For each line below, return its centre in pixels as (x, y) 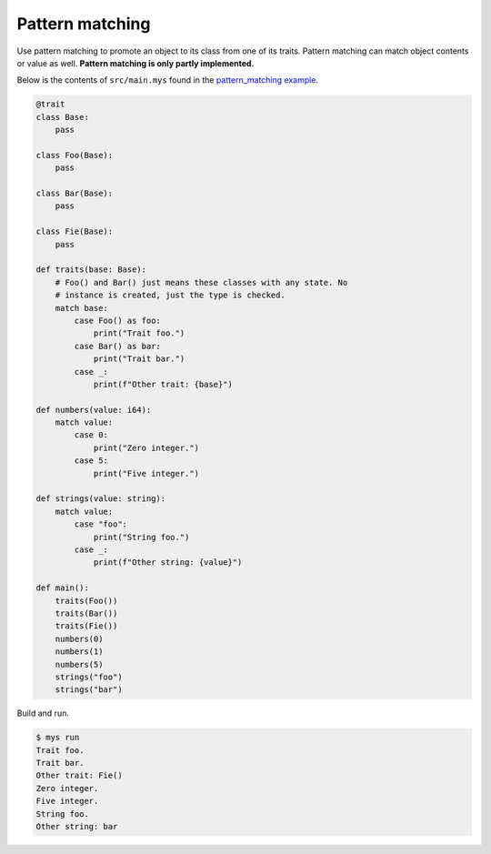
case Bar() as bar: (117, 346)
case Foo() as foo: (117, 320)
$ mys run (58, 738)
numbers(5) (79, 664)
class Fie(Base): (75, 231)
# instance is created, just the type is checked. (170, 295)
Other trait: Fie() (79, 776)
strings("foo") (89, 677)
